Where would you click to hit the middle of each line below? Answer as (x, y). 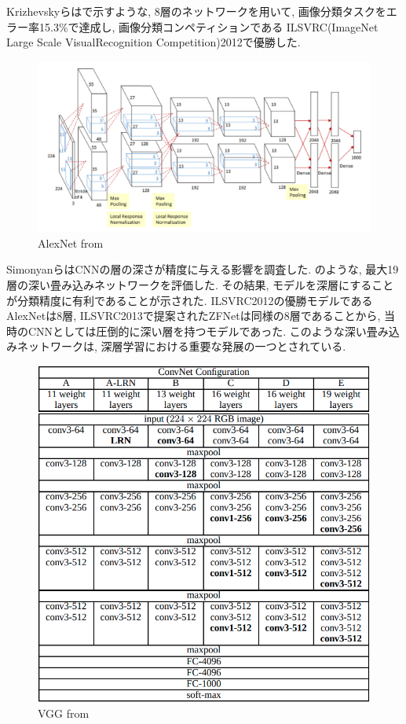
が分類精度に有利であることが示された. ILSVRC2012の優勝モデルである (190, 300)
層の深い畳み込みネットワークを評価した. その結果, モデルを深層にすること (200, 284)
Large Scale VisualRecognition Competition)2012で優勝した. (154, 42)
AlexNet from (71, 243)
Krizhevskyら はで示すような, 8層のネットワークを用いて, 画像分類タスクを (196, 11)
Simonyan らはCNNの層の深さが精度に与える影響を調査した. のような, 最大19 (203, 269)
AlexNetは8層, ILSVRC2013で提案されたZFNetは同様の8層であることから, (194, 316)
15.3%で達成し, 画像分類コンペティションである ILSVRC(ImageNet (208, 26)
